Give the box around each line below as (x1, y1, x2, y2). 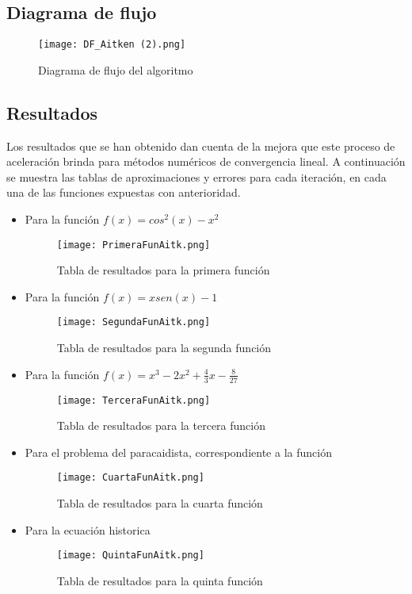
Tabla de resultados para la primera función (56, 262, 270, 278)
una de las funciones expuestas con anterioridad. (6, 184, 241, 201)
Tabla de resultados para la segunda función (56, 339, 272, 356)
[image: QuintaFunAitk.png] (56, 550, 204, 561)
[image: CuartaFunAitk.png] (56, 472, 204, 484)
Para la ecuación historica (25, 521, 151, 538)
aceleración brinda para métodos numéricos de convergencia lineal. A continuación (6, 153, 406, 170)
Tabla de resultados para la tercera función (56, 417, 266, 434)
